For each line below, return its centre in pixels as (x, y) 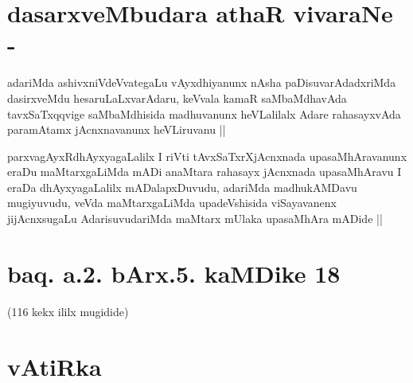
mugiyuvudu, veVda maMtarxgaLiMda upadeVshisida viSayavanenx (172, 203)
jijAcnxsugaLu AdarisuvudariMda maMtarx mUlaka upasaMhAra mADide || (195, 219)
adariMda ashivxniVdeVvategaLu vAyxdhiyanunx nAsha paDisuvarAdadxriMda (202, 82)
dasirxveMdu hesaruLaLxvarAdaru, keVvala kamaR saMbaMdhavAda (177, 98)
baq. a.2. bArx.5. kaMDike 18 (174, 273)
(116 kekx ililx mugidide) (68, 311)
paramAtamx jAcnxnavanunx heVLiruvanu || (117, 129)
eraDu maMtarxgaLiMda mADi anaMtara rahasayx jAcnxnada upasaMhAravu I (205, 172)
